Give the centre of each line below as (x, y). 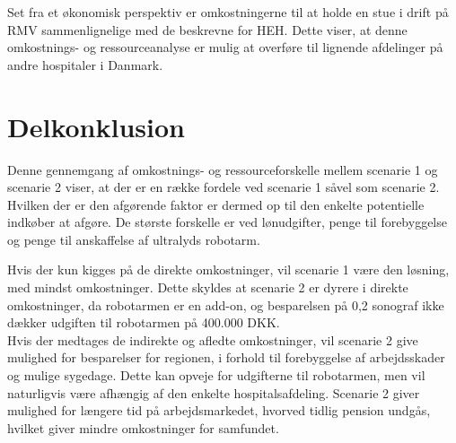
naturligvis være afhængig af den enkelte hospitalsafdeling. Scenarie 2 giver (214, 392)
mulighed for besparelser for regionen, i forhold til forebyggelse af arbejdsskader (226, 357)
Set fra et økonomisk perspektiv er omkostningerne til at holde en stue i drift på (228, 12)
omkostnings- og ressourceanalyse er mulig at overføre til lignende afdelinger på (225, 47)
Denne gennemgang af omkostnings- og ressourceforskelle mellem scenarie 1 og (223, 169)
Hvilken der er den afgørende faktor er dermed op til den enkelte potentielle (216, 204)
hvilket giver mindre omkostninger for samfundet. (143, 427)
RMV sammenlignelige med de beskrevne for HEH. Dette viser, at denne (207, 29)
